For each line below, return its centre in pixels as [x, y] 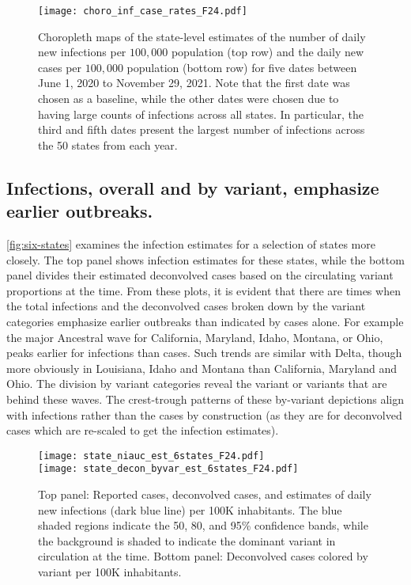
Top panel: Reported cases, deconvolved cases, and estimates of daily [205, 494]
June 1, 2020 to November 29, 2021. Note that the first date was [194, 83]
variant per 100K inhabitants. [110, 572]
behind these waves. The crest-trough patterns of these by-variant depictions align [205, 399]
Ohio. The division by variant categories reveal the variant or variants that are [197, 384]
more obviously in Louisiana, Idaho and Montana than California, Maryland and [202, 368]
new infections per [82, 52]
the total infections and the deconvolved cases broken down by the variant [186, 306]
